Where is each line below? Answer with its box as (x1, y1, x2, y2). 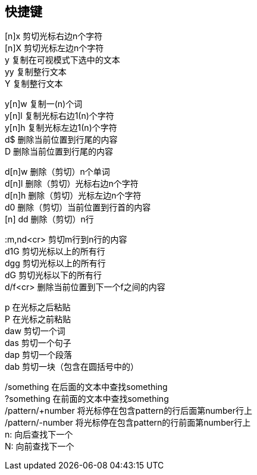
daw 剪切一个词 (5, 326, 65, 336)
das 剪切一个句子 (5, 338, 71, 348)
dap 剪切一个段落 (5, 350, 72, 360)
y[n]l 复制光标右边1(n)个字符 (5, 111, 114, 121)
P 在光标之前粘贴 (5, 314, 71, 325)
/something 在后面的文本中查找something (5, 382, 168, 392)
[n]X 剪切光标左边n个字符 (5, 43, 104, 54)
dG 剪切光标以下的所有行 (5, 270, 102, 281)
